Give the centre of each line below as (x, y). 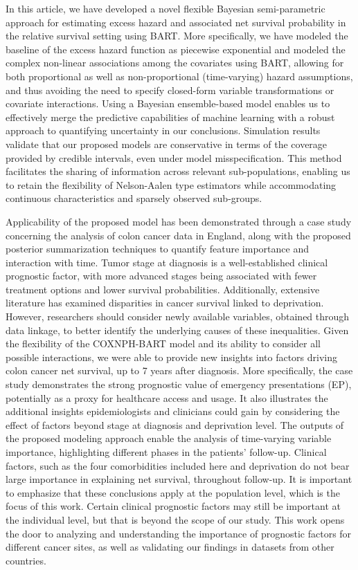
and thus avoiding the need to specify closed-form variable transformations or (170, 90)
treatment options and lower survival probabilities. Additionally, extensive (163, 289)
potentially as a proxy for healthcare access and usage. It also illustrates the (167, 397)
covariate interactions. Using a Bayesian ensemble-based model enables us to (168, 103)
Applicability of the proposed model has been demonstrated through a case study (179, 221)
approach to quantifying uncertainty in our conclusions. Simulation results (163, 130)
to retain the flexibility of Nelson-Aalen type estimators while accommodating (171, 184)
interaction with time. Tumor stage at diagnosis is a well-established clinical (167, 262)
